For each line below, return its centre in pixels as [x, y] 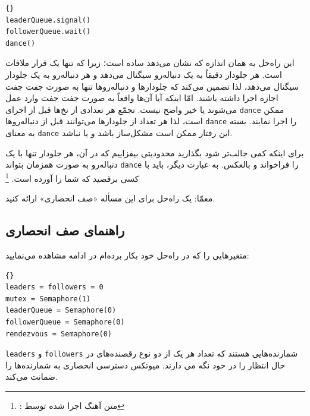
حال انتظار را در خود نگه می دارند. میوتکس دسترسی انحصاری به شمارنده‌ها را [145, 365]
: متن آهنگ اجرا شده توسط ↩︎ [72, 406]
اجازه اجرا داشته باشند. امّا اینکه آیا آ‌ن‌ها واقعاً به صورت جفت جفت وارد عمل [142, 98]
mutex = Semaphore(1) [48, 299]
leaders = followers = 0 [54, 287]
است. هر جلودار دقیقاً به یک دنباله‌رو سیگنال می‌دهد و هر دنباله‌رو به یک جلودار [144, 74]
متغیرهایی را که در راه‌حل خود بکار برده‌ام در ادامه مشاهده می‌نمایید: [127, 255]
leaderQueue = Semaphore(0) [61, 311]
